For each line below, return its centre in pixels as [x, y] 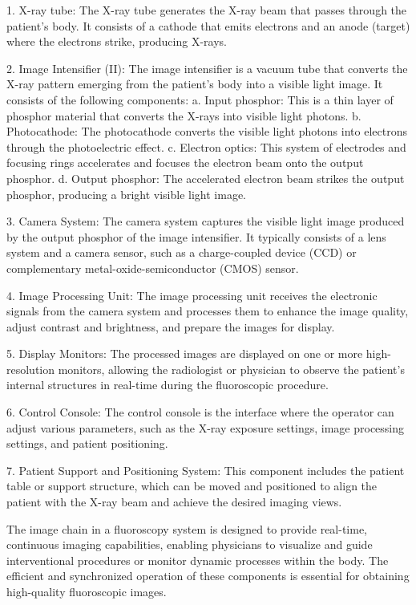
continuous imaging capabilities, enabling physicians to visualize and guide [190, 544]
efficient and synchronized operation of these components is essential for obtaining [208, 576]
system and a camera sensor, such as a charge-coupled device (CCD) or [182, 252]
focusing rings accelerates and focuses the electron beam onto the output [185, 162]
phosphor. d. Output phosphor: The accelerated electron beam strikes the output [206, 178]
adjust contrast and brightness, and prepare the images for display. [171, 326]
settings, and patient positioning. [87, 443]
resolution [31, 369]
